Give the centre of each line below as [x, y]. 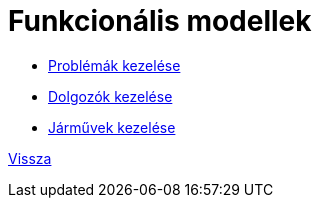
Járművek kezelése [112, 127]
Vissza [30, 158]
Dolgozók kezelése [110, 96]
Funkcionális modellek [160, 21]
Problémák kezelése [114, 65]
